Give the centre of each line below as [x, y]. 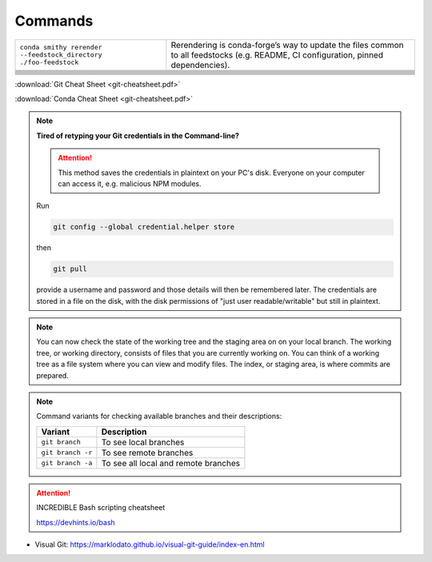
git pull [70, 269]
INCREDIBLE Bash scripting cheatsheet [101, 508]
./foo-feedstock [49, 63]
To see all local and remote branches [171, 463]
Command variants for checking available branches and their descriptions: [159, 417]
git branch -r [67, 453]
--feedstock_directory [61, 55]
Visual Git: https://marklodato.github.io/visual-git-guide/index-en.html [150, 544]
